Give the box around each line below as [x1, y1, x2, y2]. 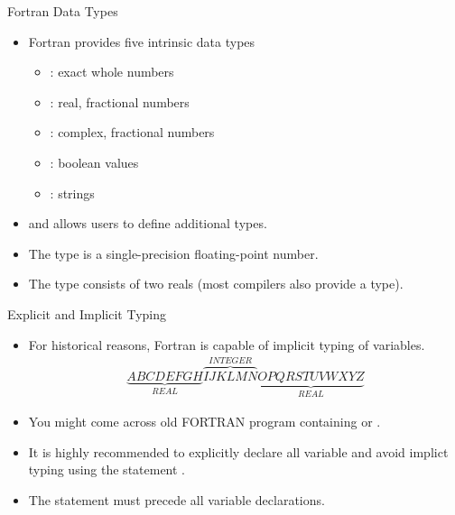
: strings [50, 183, 95, 202]
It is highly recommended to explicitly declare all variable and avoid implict [28, 442, 449, 461]
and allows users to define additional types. [28, 214, 267, 233]
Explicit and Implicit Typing [7, 304, 167, 323]
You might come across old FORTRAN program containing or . [28, 412, 381, 431]
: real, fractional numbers [50, 92, 190, 111]
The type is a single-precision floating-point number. [28, 244, 319, 262]
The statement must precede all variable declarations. [28, 490, 325, 509]
